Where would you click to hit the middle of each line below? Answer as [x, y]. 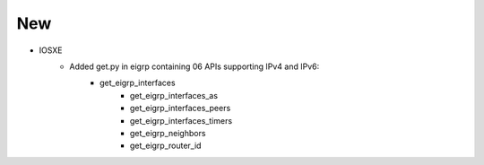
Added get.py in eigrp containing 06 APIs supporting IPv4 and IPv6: [194, 66]
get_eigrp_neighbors [168, 133]
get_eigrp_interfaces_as [174, 95]
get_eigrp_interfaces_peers [181, 109]
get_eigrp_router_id [166, 146]
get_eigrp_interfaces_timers [181, 120]
